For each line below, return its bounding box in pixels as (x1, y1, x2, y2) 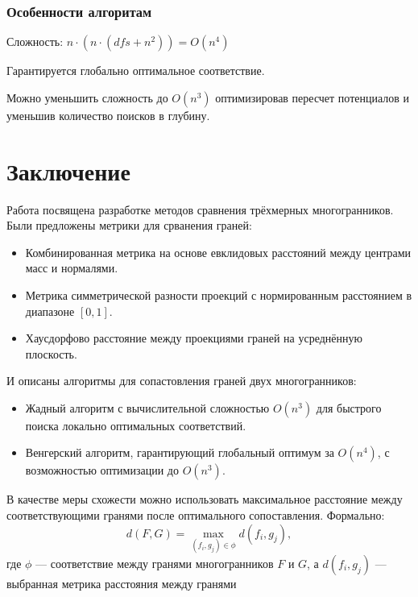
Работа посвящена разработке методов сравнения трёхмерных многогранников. (6, 201, 394, 218)
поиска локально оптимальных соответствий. (25, 417, 246, 433)
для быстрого (316, 399, 382, 416)
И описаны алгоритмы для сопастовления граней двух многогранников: (6, 372, 357, 389)
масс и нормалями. (25, 259, 118, 276)
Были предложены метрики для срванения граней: (6, 217, 252, 234)
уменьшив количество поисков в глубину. (6, 106, 210, 123)
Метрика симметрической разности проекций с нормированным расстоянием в (25, 286, 412, 303)
